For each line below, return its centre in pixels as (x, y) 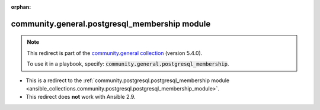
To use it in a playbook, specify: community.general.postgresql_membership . (128, 64)
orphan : (21, 7)
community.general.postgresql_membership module (111, 24)
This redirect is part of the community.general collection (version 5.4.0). (115, 53)
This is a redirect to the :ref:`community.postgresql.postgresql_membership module (128, 80)
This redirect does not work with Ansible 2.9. (81, 97)
